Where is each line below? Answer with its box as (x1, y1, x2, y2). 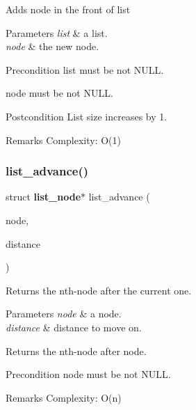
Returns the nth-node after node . (6, 343, 147, 358)
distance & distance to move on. (6, 320, 142, 334)
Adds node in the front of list (6, 2, 131, 16)
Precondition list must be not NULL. (6, 62, 164, 77)
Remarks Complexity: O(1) (6, 132, 121, 147)
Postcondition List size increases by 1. (6, 109, 168, 123)
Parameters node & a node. (6, 306, 122, 321)
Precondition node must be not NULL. (6, 367, 171, 381)
